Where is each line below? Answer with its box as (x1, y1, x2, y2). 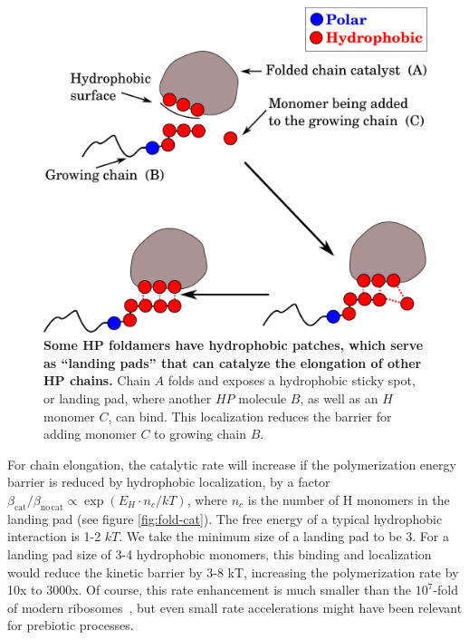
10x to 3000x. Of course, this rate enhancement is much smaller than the (7, 580, 412, 599)
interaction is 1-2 (7, 527, 101, 546)
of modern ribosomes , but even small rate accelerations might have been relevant (7, 597, 463, 616)
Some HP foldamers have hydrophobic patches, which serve (43, 335, 424, 354)
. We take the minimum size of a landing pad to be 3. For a (119, 527, 449, 546)
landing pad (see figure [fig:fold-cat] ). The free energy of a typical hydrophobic (7, 509, 443, 528)
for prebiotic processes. (7, 616, 134, 635)
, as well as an (300, 388, 378, 407)
